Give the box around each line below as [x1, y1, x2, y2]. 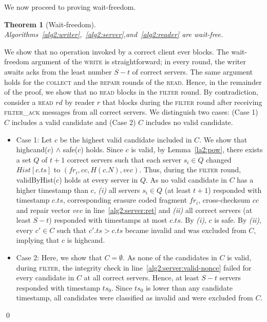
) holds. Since [81, 144, 123, 155]
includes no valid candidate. [145, 116, 233, 127]
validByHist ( [16, 174, 56, 185]
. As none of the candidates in [123, 252, 217, 263]
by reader [65, 96, 95, 107]
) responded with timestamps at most [49, 214, 167, 225]
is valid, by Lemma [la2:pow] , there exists [131, 144, 263, 155]
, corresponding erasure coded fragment [63, 194, 187, 205]
